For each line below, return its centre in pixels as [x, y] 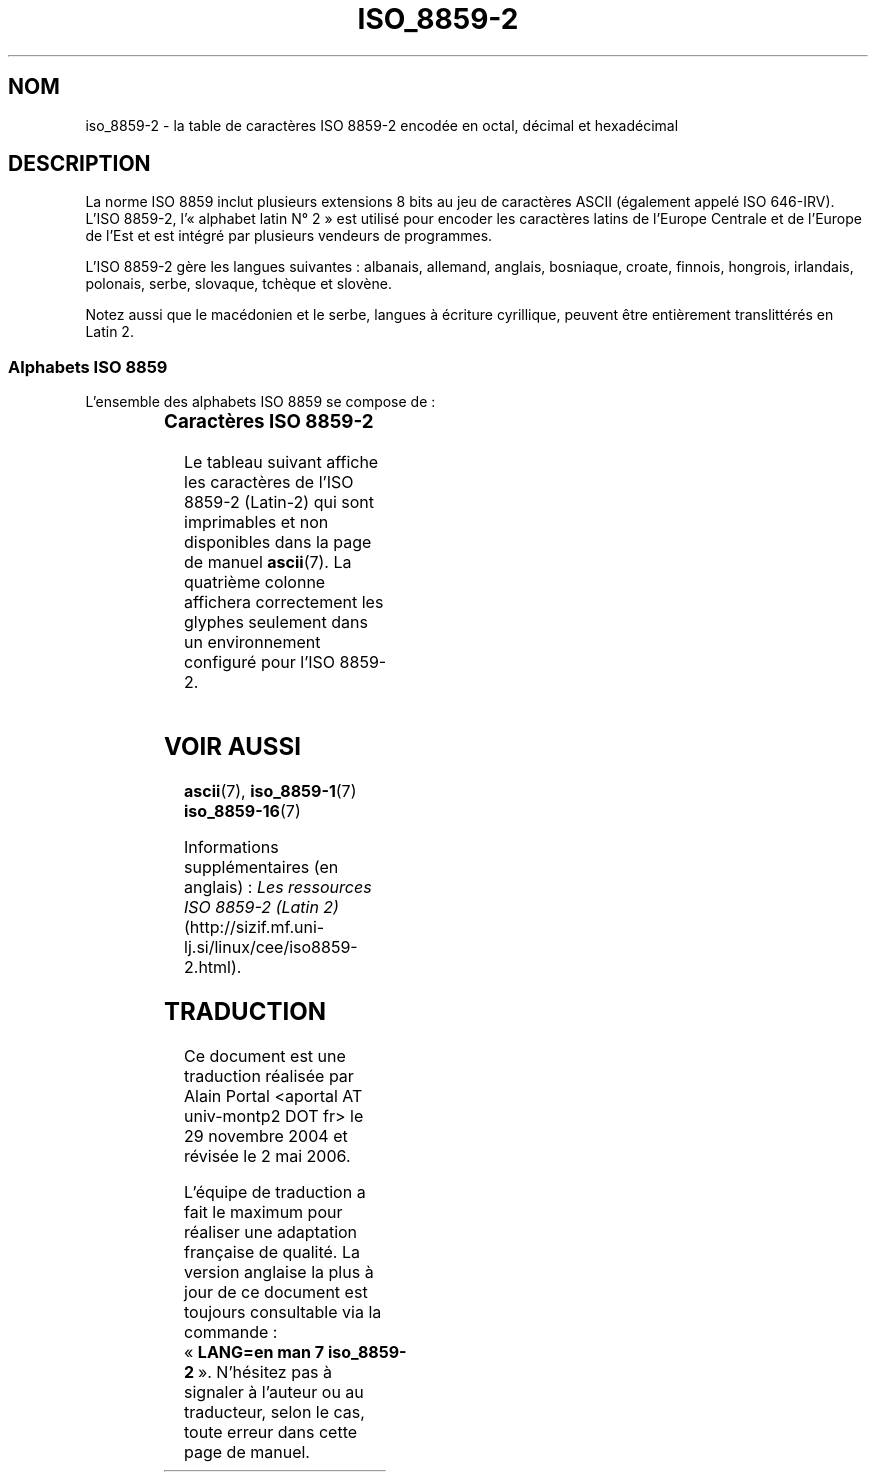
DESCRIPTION [79, 164]
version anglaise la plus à [279, 1271]
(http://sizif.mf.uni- [254, 926]
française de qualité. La [272, 1251]
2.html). [213, 966]
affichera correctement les [284, 601]
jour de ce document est [276, 1291]
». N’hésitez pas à [265, 1371]
